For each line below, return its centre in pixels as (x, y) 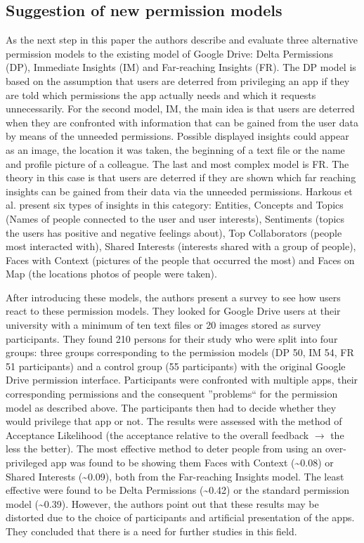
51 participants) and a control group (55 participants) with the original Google (176, 366)
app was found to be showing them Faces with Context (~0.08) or (192, 463)
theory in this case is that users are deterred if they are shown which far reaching (181, 177)
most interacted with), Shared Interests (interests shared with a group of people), (181, 246)
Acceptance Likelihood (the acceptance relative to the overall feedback (157, 434)
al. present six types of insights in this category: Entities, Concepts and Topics (175, 205)
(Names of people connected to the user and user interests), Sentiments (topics (175, 218)
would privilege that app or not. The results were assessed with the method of (174, 421)
